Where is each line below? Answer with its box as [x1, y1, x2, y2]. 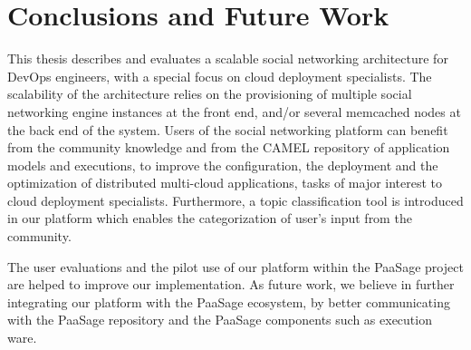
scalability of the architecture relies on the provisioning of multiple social [7, 84, 412, 103]
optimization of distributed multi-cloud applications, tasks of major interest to [7, 173, 443, 192]
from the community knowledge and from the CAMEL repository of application [7, 138, 450, 157]
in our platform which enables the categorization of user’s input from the [7, 209, 412, 228]
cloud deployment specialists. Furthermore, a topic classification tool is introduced [7, 190, 464, 209]
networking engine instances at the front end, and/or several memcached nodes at [7, 102, 461, 121]
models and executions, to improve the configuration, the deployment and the [7, 155, 438, 174]
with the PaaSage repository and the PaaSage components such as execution [7, 310, 432, 329]
